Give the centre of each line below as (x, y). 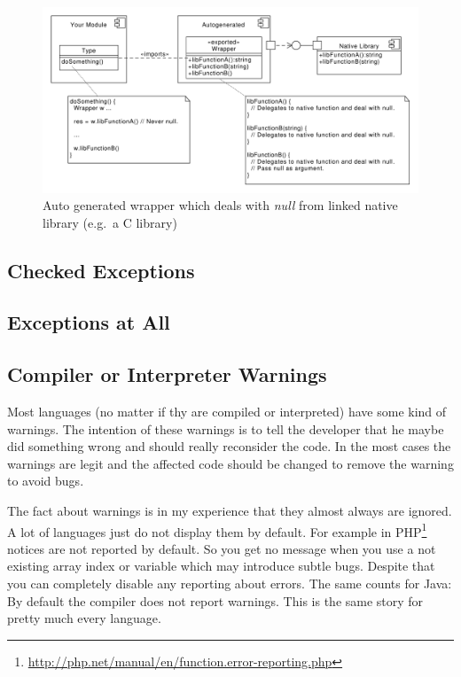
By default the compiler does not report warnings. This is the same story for (215, 600)
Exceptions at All (89, 322)
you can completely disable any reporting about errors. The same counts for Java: (230, 584)
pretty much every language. (84, 618)
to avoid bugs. (46, 481)
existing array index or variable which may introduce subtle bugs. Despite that (221, 566)
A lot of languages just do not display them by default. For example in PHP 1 (217, 530)
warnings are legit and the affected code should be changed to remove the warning (230, 463)
